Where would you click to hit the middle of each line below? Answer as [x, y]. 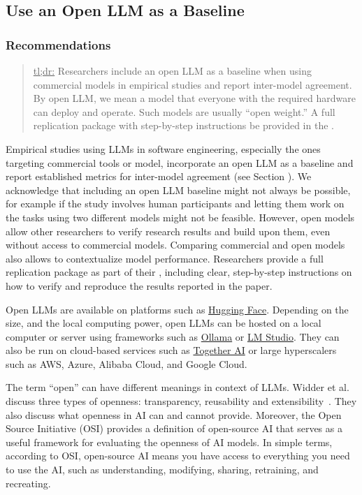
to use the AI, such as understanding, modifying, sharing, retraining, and [162, 470]
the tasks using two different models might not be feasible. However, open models [180, 217]
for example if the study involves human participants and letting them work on [175, 204]
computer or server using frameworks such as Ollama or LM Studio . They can [173, 336]
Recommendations [58, 44]
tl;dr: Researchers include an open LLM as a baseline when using [172, 71]
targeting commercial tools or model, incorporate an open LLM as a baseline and [180, 162]
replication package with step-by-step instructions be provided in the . [183, 125]
